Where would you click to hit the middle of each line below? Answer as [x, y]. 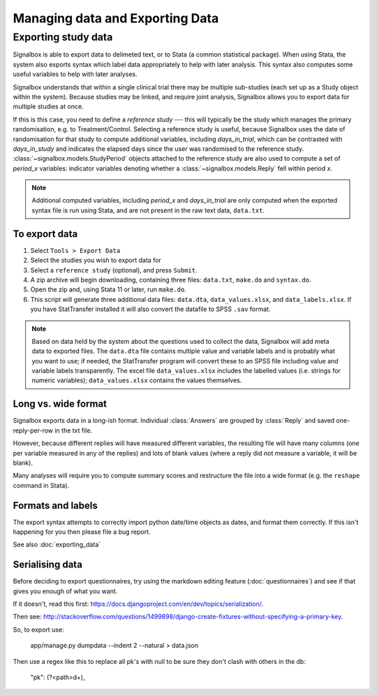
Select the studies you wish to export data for [96, 260]
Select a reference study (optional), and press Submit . [114, 270]
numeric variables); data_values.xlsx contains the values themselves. [137, 380]
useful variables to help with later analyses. [75, 74]
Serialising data [48, 565]
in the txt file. [74, 430]
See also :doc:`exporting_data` [57, 544]
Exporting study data [63, 37]
